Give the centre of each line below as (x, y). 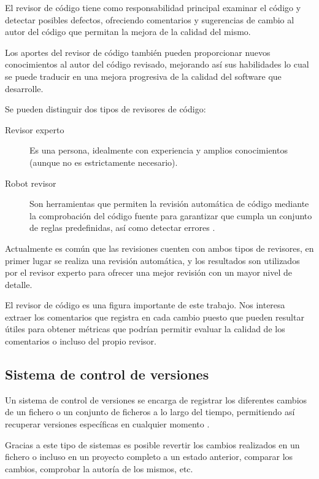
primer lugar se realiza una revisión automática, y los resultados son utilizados (152, 260)
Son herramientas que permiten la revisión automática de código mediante (169, 204)
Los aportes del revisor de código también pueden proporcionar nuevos (138, 52)
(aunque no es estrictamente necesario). (104, 162)
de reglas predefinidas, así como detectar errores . (122, 228)
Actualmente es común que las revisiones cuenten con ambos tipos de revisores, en (159, 248)
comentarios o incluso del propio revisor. (81, 341)
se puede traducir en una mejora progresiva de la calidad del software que (143, 76)
